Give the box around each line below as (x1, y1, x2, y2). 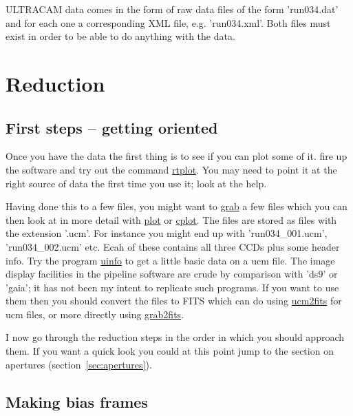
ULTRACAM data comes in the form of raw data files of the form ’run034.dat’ (6, 2, 339, 16)
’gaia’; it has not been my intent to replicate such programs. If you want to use (6, 280, 339, 294)
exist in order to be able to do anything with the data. (6, 29, 235, 43)
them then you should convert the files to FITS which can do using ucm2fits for (6, 293, 342, 308)
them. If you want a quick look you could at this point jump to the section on (6, 344, 334, 358)
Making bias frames (6, 391, 148, 412)
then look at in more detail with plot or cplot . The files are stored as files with (6, 212, 337, 227)
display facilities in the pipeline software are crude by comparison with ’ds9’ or (6, 267, 338, 281)
